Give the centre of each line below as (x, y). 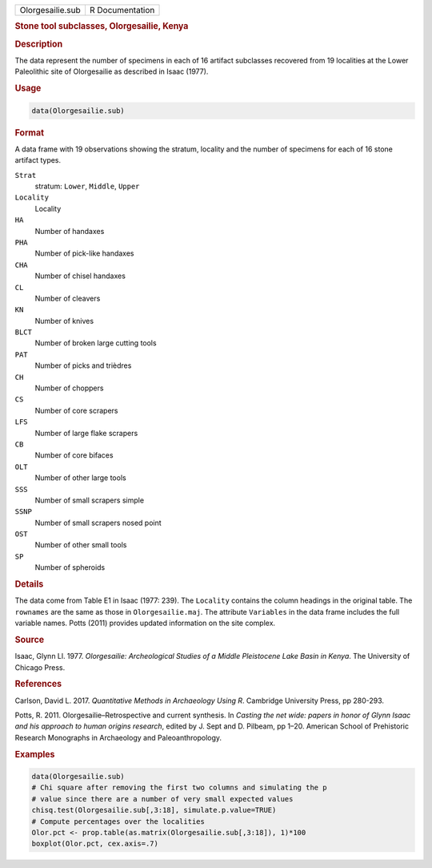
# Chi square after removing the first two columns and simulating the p (179, 788)
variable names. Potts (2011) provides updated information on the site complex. (145, 623)
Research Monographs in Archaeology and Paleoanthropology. (118, 737)
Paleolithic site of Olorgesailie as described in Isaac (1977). (112, 71)
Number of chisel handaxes (80, 276)
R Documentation (122, 10)
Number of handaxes (70, 231)
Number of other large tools (81, 478)
